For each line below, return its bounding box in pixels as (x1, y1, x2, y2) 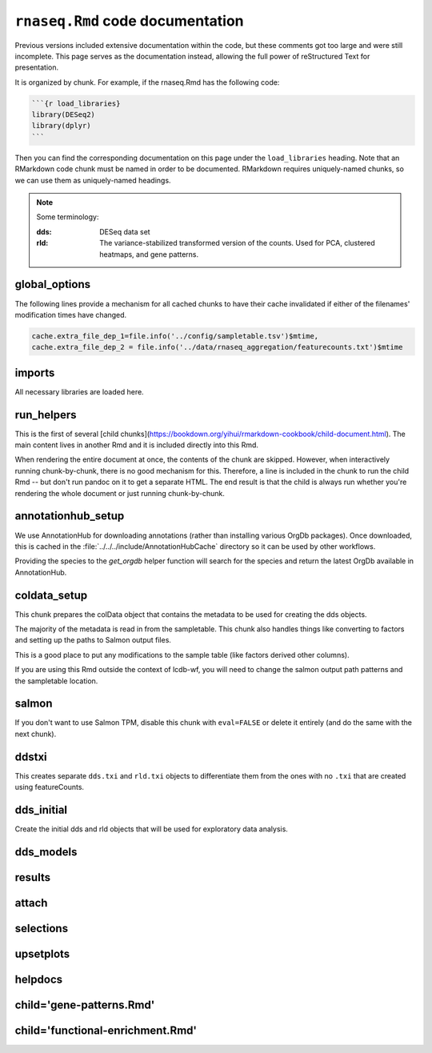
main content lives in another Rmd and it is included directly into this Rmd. (14, 440, 259, 450)
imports (14, 366, 55, 379)
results (14, 871, 51, 884)
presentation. (14, 62, 59, 72)
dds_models (14, 845, 78, 859)
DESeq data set (99, 226, 151, 236)
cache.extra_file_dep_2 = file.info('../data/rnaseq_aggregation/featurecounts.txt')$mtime (31, 342, 403, 352)
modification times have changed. (14, 310, 127, 319)
